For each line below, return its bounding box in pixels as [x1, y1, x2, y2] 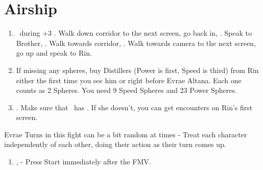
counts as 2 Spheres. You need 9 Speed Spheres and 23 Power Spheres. [16, 85, 237, 95]
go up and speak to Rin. [16, 47, 92, 58]
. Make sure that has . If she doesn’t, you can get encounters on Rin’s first [16, 102, 253, 112]
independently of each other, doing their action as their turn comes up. [4, 139, 226, 150]
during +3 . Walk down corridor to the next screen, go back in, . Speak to [19, 28, 252, 38]
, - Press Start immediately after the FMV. [16, 156, 151, 167]
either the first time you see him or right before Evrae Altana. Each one [16, 75, 242, 85]
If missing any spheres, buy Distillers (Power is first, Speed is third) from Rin [16, 64, 259, 75]
